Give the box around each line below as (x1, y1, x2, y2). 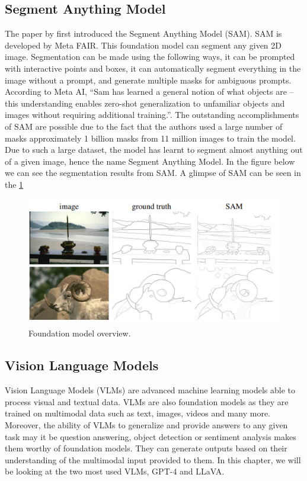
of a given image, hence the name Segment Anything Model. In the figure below (5, 155, 295, 167)
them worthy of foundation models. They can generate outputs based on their (5, 442, 287, 454)
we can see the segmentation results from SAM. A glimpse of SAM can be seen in (5, 166, 301, 179)
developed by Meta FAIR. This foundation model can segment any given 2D (5, 39, 282, 51)
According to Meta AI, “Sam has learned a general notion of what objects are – (5, 85, 294, 98)
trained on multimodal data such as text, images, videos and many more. (5, 407, 270, 419)
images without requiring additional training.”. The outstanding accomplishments (5, 108, 299, 121)
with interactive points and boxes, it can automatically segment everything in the (5, 62, 301, 74)
